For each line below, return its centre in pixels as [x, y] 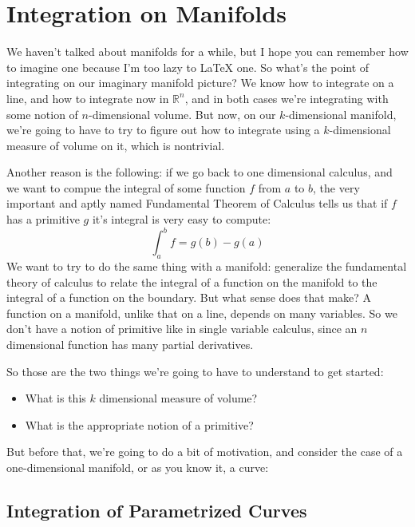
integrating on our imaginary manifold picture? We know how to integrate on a [200, 83]
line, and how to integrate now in [88, 98]
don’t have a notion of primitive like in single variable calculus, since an [182, 329]
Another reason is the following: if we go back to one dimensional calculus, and [200, 172]
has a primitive [43, 219]
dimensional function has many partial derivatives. [130, 344]
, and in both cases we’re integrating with [287, 98]
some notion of [42, 114]
